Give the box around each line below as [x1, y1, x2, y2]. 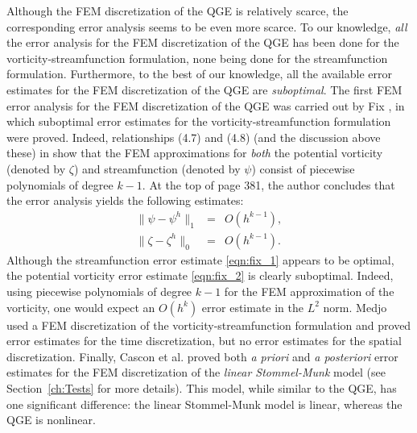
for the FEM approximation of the [224, 282, 394, 299]
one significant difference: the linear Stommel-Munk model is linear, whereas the [6, 395, 403, 412]
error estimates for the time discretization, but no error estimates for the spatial [6, 332, 402, 349]
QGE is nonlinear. [6, 411, 96, 428]
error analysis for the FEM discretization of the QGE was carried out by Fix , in [6, 97, 405, 114]
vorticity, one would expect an [6, 298, 155, 315]
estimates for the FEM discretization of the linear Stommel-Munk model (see [6, 364, 386, 381]
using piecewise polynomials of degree [6, 282, 192, 299]
